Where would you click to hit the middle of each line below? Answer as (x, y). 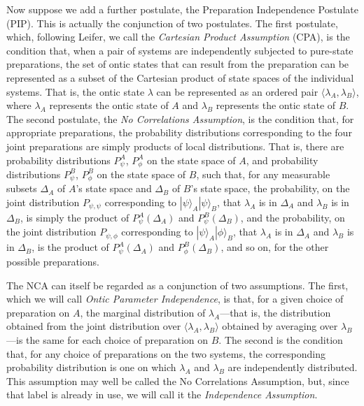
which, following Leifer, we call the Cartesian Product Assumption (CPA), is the (178, 37)
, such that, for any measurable (263, 174)
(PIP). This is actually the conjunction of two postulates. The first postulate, (172, 23)
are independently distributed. (293, 367)
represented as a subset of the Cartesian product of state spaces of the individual (180, 77)
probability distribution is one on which (91, 367)
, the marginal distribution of (143, 312)
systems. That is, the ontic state (76, 91)
